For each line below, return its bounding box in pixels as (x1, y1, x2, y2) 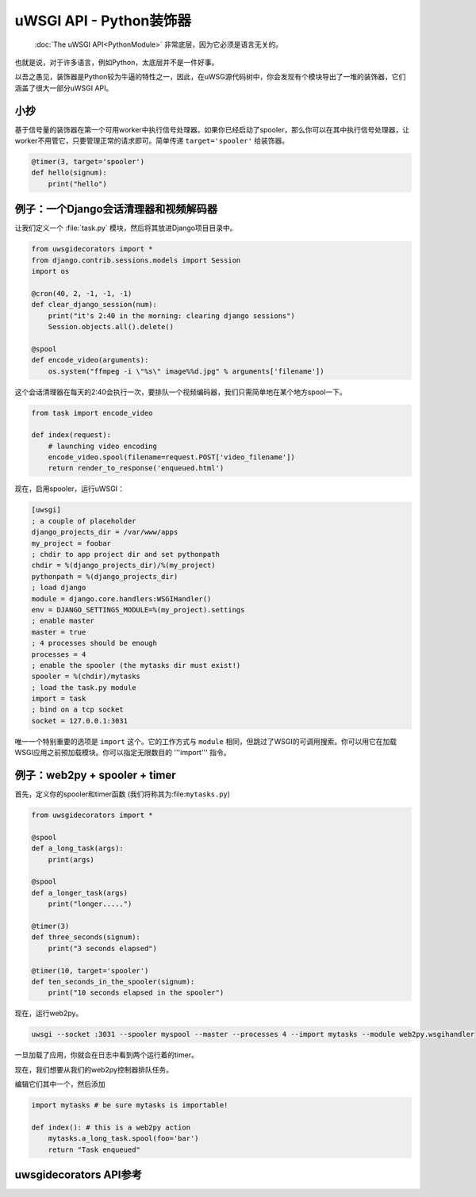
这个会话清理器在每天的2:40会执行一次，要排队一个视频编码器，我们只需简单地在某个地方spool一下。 (14, 387, 347, 397)
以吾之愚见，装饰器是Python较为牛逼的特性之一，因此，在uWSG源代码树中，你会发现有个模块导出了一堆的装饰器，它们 (14, 72, 406, 82)
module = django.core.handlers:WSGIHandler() (31, 594, 212, 603)
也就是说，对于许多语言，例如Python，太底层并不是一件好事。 (14, 57, 219, 67)
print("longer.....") (48, 900, 132, 908)
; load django (31, 583, 86, 593)
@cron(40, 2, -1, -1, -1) (31, 289, 132, 297)
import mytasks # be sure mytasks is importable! (31, 1101, 228, 1110)
